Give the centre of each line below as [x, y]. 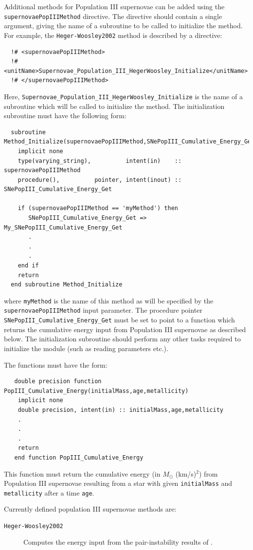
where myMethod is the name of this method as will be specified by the [109, 300]
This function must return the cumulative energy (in [82, 473]
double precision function [58, 381]
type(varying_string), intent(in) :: [100, 161]
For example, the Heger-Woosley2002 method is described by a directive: [113, 35]
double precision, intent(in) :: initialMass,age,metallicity [121, 410]
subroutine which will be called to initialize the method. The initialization [114, 106]
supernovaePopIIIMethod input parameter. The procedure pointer [103, 310]
